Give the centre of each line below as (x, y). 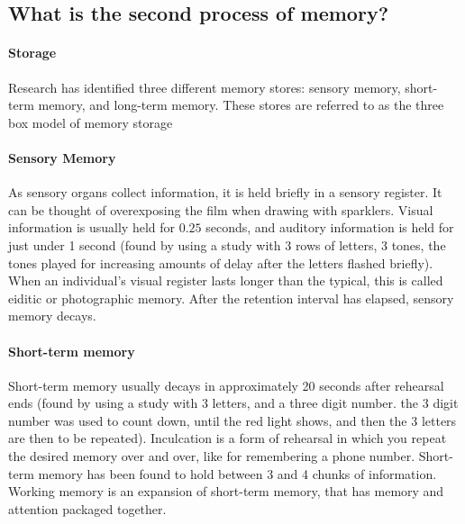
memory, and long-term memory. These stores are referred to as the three (241, 105)
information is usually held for (91, 227)
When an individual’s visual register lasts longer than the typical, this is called (226, 280)
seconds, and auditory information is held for (330, 227)
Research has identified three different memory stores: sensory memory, (205, 87)
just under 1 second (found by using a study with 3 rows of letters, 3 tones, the (227, 244)
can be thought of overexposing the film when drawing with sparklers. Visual (221, 209)
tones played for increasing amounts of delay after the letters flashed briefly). (221, 262)
